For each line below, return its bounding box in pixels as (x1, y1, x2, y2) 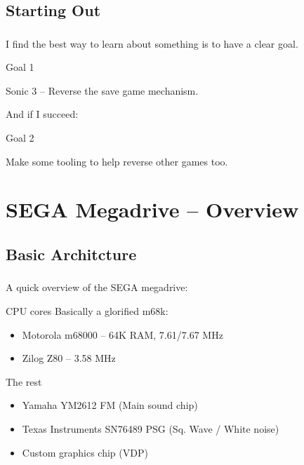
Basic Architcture (6, 243, 137, 265)
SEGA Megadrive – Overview (6, 195, 299, 224)
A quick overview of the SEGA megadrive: (6, 280, 188, 295)
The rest (6, 374, 42, 389)
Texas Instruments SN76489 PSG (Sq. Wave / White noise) (22, 421, 279, 436)
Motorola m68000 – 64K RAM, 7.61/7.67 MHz (22, 327, 223, 342)
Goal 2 (6, 130, 34, 145)
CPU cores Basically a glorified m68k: (6, 303, 168, 318)
